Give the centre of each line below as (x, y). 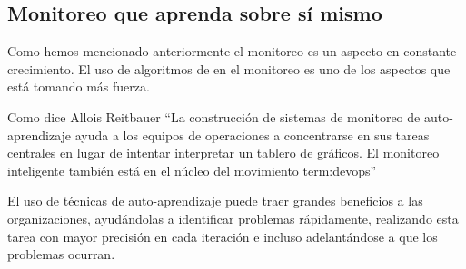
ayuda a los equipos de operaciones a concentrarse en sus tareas (252, 134)
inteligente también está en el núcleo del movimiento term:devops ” (192, 170)
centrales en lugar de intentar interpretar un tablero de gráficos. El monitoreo (223, 153)
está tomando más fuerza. (79, 86)
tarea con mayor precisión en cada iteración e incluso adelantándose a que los (223, 236)
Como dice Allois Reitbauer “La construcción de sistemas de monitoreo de (214, 116)
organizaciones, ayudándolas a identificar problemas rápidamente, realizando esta (233, 218)
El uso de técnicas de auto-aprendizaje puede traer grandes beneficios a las (215, 201)
